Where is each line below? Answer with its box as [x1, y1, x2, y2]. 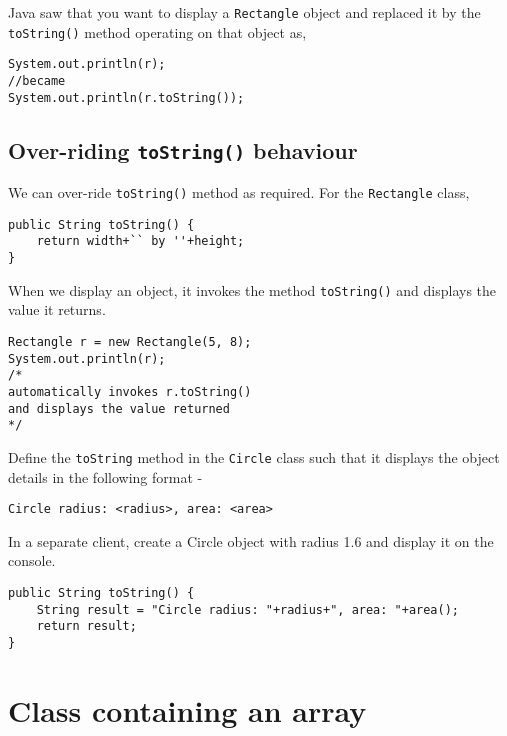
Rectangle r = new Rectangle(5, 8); [8, 334, 252, 349]
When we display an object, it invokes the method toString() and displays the [8, 279, 497, 300]
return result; [36, 619, 137, 634]
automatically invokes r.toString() [8, 384, 252, 399]
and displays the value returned [8, 401, 230, 416]
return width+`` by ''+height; [36, 234, 245, 249]
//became [8, 73, 66, 88]
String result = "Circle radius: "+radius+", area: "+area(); [36, 602, 460, 617]
